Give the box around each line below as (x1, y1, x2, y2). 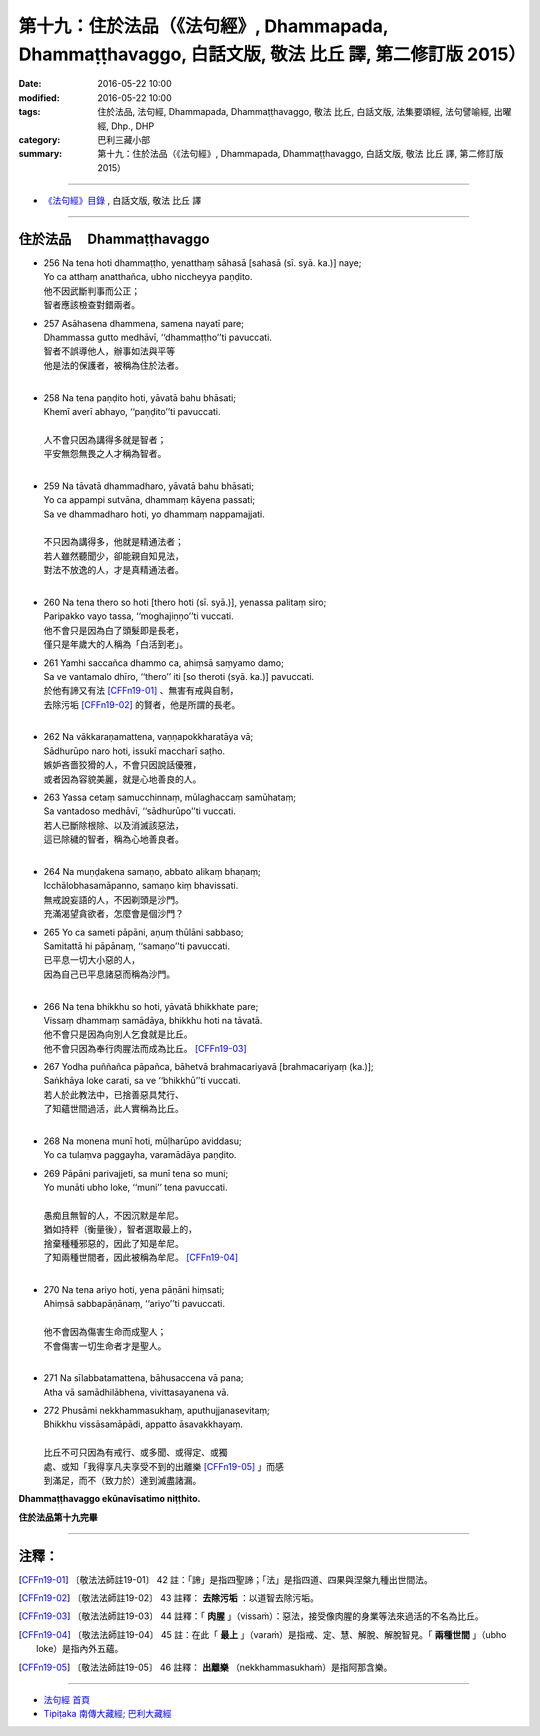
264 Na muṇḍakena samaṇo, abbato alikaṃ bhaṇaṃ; (43, 866, 261, 877)
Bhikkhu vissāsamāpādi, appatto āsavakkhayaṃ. (43, 1418, 244, 1430)
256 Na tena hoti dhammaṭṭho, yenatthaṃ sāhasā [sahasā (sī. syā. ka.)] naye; (43, 256, 362, 269)
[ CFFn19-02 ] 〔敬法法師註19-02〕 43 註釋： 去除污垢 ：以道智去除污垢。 (18, 1592, 320, 1604)
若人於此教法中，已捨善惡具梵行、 (43, 1088, 184, 1100)
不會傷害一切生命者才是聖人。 (43, 1340, 167, 1352)
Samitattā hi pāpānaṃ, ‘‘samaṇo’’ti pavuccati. (43, 940, 230, 952)
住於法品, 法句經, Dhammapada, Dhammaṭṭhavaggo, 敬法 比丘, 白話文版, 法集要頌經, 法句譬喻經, (97, 106, 492, 118)
